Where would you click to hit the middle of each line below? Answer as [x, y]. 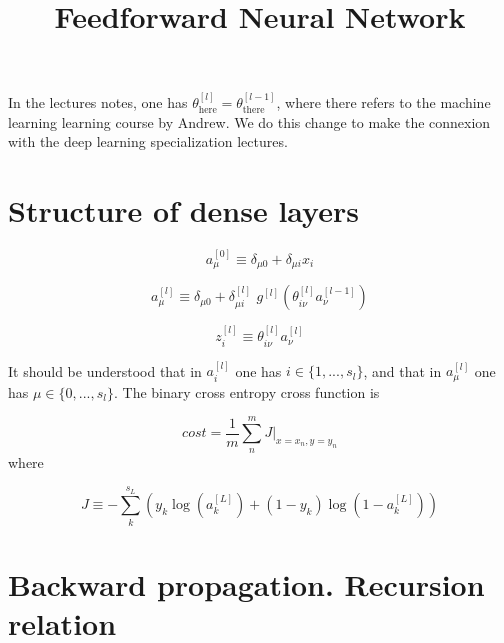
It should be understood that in [105, 370]
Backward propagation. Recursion [246, 583]
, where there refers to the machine [383, 102]
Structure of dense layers [183, 210]
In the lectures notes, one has [98, 102]
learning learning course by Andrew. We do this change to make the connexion [249, 121]
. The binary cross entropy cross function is [246, 391]
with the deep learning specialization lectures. [148, 141]
